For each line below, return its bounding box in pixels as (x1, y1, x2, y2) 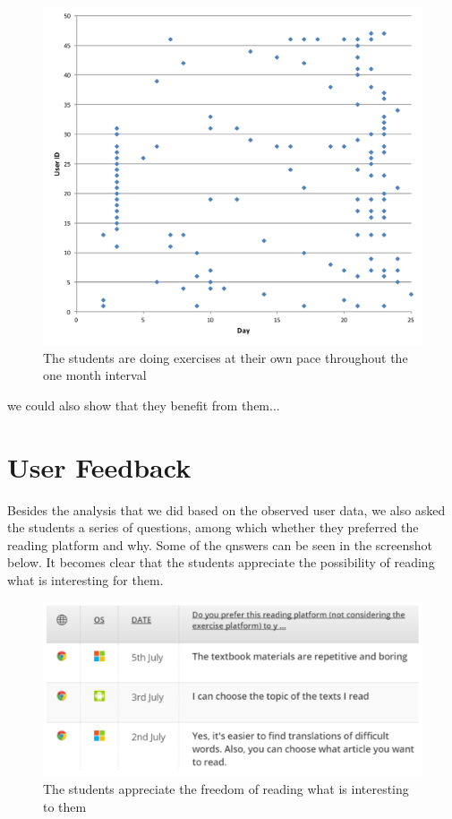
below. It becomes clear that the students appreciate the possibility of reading (7, 553, 435, 572)
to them (43, 797, 87, 815)
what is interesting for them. (7, 571, 164, 590)
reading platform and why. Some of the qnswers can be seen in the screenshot (7, 535, 432, 554)
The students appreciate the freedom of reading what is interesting (43, 780, 409, 798)
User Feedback (7, 448, 192, 485)
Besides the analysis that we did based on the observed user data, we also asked (7, 500, 446, 519)
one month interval (43, 366, 147, 384)
